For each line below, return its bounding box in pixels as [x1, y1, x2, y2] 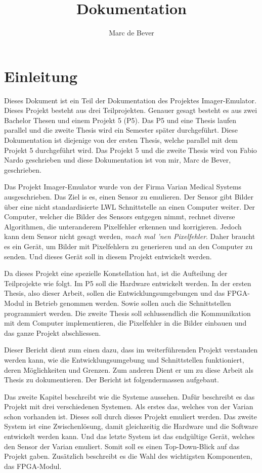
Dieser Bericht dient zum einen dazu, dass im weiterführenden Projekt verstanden [4, 344, 258, 355]
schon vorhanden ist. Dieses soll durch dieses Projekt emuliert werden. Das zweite [4, 411, 257, 421]
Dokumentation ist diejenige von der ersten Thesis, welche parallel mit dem [4, 135, 238, 145]
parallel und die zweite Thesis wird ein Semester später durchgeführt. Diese [4, 125, 238, 135]
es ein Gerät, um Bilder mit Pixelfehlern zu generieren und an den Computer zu [4, 241, 253, 251]
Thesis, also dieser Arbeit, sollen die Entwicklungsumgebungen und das [4, 288, 225, 298]
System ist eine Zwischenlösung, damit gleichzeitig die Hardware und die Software [4, 421, 258, 431]
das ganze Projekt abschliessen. [4, 327, 101, 338]
